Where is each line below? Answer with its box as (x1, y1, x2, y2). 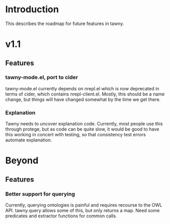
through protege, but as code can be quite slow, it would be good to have (5, 126, 160, 132)
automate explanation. (5, 137, 52, 143)
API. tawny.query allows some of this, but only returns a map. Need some (5, 207, 160, 213)
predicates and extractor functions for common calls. (5, 213, 117, 219)
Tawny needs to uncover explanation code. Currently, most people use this (5, 121, 163, 127)
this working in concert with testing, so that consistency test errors (5, 132, 146, 138)
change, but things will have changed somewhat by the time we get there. (5, 96, 161, 103)
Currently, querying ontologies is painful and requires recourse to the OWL (5, 202, 162, 208)
